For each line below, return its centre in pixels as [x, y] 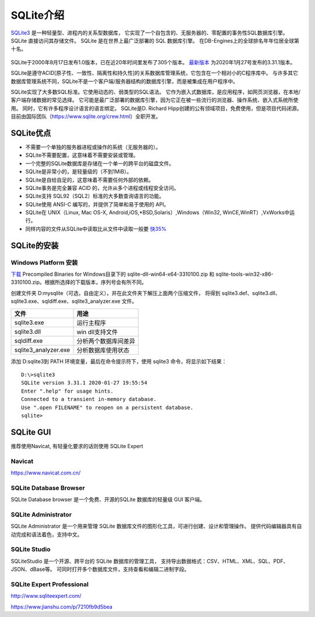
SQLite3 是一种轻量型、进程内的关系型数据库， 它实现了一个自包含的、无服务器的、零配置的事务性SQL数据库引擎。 [149, 33]
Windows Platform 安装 [44, 262]
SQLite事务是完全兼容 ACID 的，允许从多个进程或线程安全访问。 [102, 188]
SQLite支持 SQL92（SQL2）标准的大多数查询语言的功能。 [95, 196]
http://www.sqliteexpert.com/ [46, 596]
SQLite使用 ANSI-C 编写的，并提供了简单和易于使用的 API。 [97, 204]
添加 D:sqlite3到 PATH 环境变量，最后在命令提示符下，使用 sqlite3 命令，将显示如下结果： [119, 361]
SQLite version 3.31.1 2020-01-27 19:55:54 [84, 383]
